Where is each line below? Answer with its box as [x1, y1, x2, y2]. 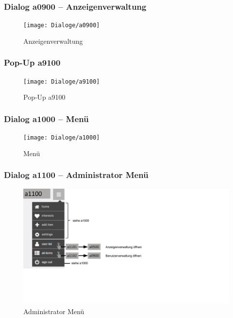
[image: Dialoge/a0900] [23, 22, 100, 29]
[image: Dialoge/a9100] [23, 78, 100, 85]
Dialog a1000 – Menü [4, 112, 89, 124]
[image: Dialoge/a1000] [23, 134, 100, 141]
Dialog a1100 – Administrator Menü [4, 169, 149, 181]
